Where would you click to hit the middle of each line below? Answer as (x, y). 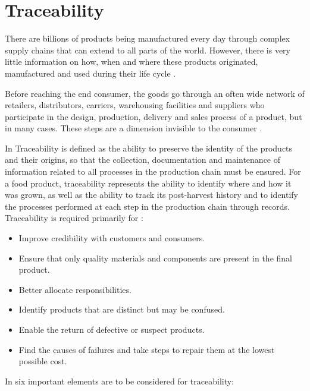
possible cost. (43, 361)
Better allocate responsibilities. (75, 289)
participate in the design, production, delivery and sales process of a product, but (154, 116)
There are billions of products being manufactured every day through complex (148, 38)
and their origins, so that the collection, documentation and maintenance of (143, 160)
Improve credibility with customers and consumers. (112, 238)
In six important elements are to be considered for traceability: (120, 381)
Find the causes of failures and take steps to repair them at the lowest (147, 349)
